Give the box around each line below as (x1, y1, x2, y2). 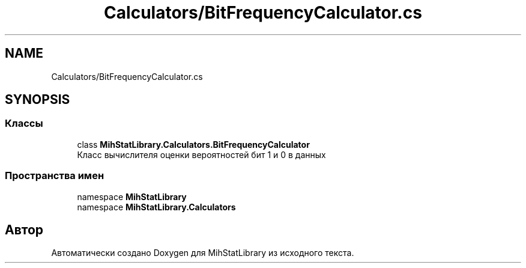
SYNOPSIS (5, 92, 70, 108)
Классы (5, 117, 43, 130)
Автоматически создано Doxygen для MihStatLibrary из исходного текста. (51, 248, 354, 258)
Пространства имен (5, 169, 104, 182)
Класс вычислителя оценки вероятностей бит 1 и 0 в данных (77, 149, 326, 160)
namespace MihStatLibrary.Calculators (77, 201, 236, 212)
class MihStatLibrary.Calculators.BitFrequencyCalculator (77, 139, 310, 150)
